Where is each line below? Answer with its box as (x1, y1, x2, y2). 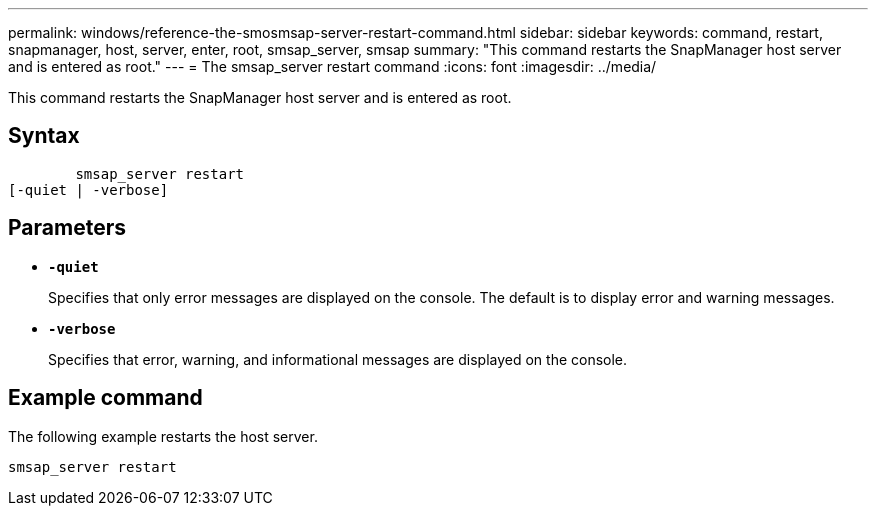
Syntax (8, 123, 80, 149)
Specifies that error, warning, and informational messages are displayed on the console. (48, 350, 628, 368)
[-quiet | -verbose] (8, 181, 169, 198)
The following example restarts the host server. (8, 427, 318, 445)
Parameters (8, 215, 126, 241)
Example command (8, 385, 203, 411)
